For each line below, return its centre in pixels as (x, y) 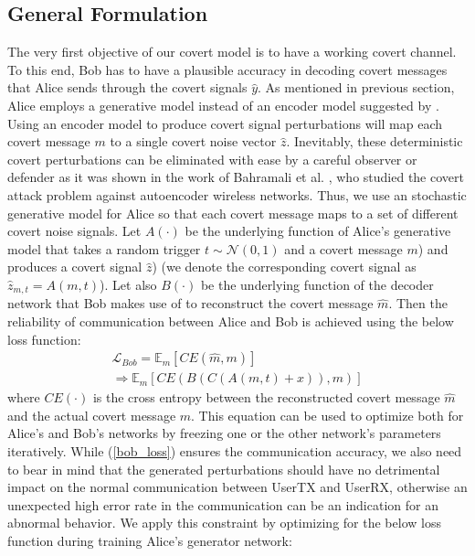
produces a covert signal (75, 267)
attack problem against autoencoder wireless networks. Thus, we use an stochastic (237, 194)
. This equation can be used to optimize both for (327, 415)
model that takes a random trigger (104, 248)
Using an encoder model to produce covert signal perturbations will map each (225, 123)
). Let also (128, 284)
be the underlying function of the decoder (317, 284)
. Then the (418, 303)
